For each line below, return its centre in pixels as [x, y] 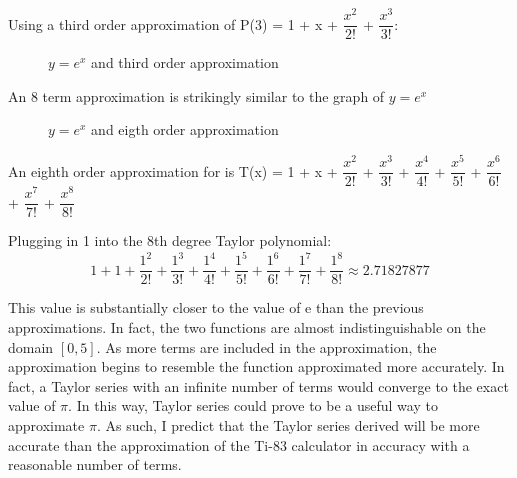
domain [31, 346]
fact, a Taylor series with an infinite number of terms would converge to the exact [258, 385]
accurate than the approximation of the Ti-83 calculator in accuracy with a [239, 444]
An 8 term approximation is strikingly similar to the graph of [196, 95]
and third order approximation [185, 62]
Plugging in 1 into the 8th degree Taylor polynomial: [170, 240]
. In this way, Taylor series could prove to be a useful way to [253, 405]
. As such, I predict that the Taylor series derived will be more [288, 424]
